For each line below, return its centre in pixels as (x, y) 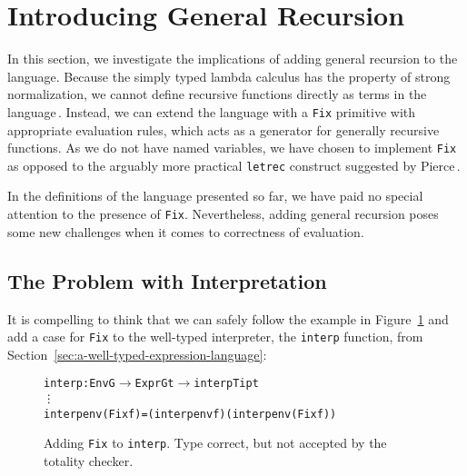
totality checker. (89, 460)
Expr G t (154, 384)
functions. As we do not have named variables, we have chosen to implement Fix (232, 148)
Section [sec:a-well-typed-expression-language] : (137, 354)
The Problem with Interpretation (167, 280)
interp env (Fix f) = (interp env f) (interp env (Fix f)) (190, 414)
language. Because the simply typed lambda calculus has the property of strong (229, 76)
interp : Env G (79, 384)
